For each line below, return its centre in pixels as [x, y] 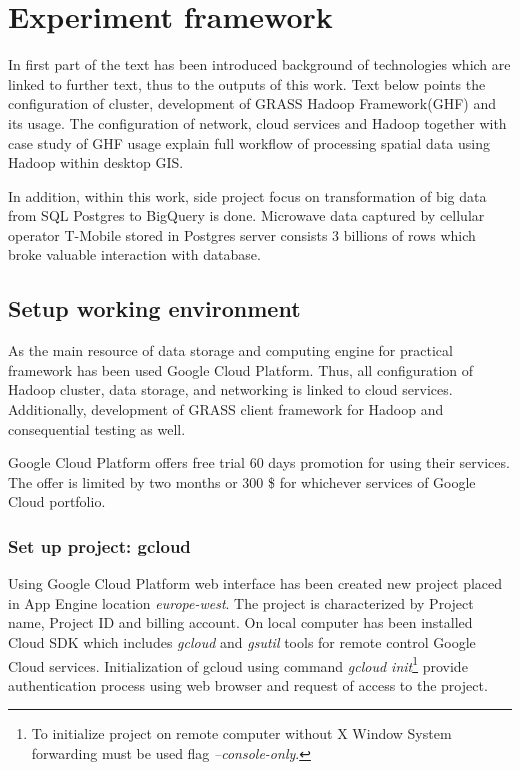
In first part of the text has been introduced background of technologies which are [259, 64]
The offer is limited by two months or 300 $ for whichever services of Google [242, 481]
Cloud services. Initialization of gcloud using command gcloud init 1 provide [238, 664]
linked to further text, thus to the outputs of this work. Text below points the [247, 83]
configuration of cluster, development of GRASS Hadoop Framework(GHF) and [252, 103]
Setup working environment [154, 308]
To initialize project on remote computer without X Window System [241, 733]
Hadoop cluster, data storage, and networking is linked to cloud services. [230, 389]
